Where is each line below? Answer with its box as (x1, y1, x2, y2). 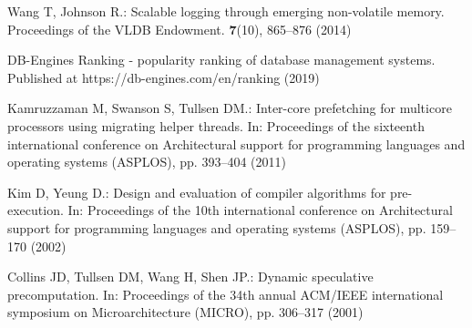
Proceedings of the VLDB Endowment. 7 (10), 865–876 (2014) (7, 19, 352, 38)
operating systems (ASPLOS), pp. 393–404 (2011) (7, 152, 286, 171)
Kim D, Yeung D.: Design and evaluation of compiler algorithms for (7, 182, 386, 201)
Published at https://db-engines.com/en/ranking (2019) (7, 67, 320, 87)
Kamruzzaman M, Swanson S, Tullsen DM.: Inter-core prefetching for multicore (7, 98, 452, 118)
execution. (7, 200, 64, 220)
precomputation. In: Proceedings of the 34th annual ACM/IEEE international (7, 284, 444, 303)
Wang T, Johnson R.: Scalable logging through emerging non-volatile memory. (7, 2, 445, 20)
